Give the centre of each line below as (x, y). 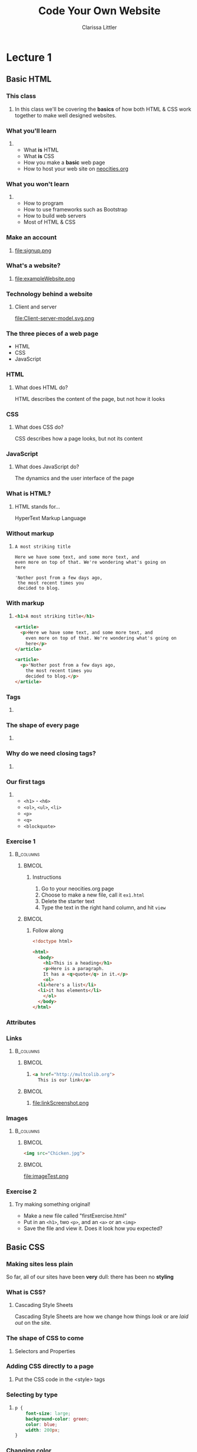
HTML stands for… (37, 506)
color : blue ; (42, 1424)
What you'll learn (31, 130)
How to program (43, 203)
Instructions (47, 877)
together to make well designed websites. (65, 115)
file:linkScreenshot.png (61, 1103)
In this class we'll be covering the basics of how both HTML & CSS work (103, 109)
